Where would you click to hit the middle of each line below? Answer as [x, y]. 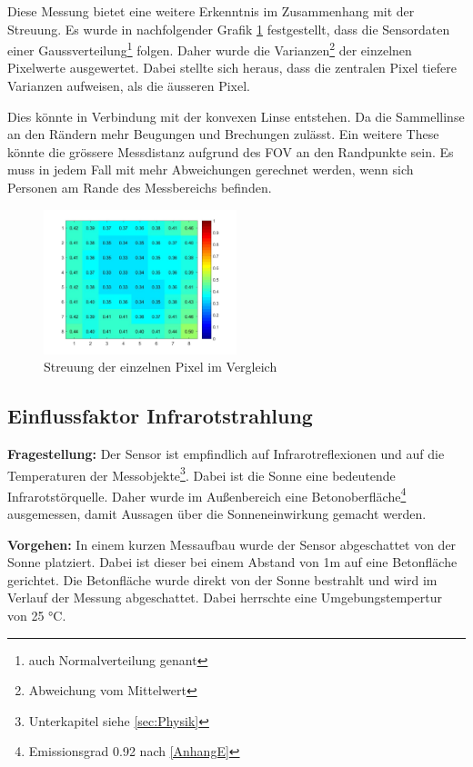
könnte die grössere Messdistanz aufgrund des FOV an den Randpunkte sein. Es [231, 151]
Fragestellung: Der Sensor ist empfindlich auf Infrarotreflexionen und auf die [226, 453]
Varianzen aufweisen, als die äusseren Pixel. [129, 86]
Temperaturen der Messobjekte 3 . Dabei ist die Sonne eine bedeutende [201, 473]
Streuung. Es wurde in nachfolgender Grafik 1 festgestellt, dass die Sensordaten [229, 29]
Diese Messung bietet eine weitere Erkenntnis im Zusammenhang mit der [211, 11]
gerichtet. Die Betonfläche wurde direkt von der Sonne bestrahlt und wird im [222, 579]
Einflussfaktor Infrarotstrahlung [160, 416]
